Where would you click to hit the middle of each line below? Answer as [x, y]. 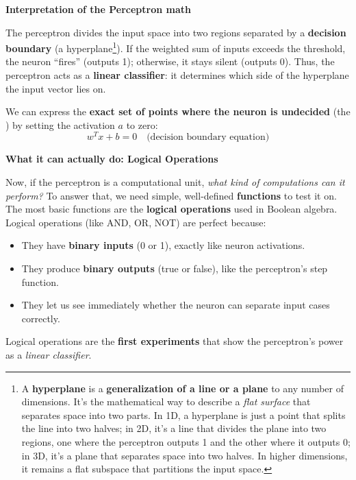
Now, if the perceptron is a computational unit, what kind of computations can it [175, 182]
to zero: [142, 124]
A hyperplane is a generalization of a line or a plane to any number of [182, 388]
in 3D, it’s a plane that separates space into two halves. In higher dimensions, [185, 455]
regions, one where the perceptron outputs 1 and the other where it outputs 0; [186, 441]
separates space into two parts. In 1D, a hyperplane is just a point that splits [183, 415]
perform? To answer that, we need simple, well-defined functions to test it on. [171, 195]
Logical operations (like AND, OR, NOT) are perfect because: [136, 222]
